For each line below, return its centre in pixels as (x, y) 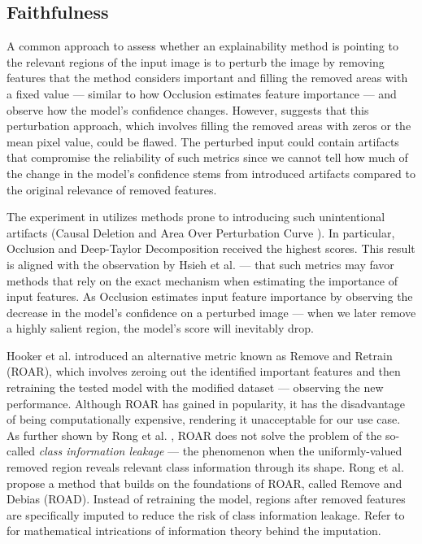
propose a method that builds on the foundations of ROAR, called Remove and (204, 483)
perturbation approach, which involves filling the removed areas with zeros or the (209, 126)
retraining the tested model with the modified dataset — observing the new (195, 387)
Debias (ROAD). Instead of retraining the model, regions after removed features (206, 499)
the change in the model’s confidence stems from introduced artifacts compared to (211, 173)
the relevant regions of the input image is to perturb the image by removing (196, 61)
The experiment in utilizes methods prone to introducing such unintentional (196, 217)
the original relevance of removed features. (112, 189)
